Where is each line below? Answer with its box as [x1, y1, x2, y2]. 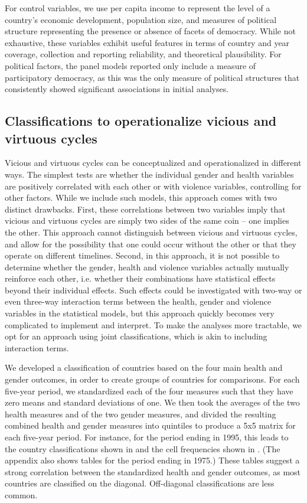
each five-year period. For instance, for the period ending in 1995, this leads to [5, 431, 289, 443]
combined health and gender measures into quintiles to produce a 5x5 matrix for [5, 419, 296, 432]
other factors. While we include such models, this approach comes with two [5, 191, 277, 204]
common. [5, 488, 38, 501]
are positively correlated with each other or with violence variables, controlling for [5, 179, 302, 192]
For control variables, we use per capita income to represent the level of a [5, 2, 270, 14]
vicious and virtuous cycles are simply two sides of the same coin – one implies [5, 214, 289, 227]
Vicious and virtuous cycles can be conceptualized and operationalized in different [5, 156, 302, 169]
